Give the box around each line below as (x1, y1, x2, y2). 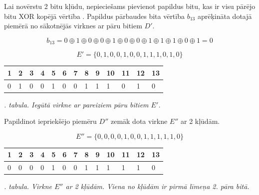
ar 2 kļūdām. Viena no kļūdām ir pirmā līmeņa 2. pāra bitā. (65, 181, 250, 192)
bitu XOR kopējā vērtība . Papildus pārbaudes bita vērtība (4, 10, 185, 21)
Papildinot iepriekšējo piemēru (4, 116, 97, 126)
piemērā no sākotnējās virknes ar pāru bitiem (4, 20, 142, 31)
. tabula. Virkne (4, 181, 52, 192)
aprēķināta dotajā (197, 10, 252, 21)
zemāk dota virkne (110, 116, 168, 126)
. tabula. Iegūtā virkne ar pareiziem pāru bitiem (4, 99, 149, 109)
